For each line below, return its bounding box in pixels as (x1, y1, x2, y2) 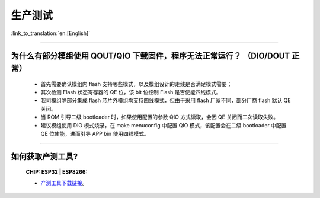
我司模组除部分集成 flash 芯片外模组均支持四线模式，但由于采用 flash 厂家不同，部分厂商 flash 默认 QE (40, 97, 291, 104)
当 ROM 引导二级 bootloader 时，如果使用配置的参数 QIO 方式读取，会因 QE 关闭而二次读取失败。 (40, 113, 279, 121)
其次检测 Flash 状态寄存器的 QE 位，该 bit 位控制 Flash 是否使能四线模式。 (40, 88, 222, 95)
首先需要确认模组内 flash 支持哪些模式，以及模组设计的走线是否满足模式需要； (40, 80, 232, 87)
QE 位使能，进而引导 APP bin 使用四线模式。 (40, 130, 149, 137)
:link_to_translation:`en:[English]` (11, 30, 91, 37)
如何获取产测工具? (11, 151, 78, 161)
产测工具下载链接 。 (40, 179, 88, 186)
